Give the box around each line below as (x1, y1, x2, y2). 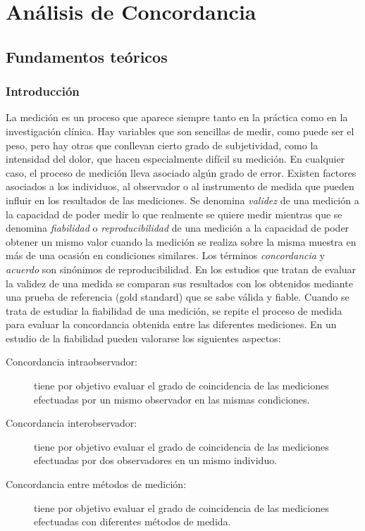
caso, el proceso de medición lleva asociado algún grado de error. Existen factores (6, 165, 357, 180)
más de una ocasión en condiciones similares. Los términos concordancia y (6, 248, 325, 263)
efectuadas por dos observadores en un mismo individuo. (34, 453, 278, 468)
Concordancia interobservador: (6, 416, 137, 430)
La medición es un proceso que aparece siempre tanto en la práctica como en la (6, 110, 348, 125)
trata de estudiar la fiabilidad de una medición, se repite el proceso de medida (6, 303, 342, 318)
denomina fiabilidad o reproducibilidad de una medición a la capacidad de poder (6, 220, 349, 235)
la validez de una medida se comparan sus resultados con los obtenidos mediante (6, 275, 353, 290)
